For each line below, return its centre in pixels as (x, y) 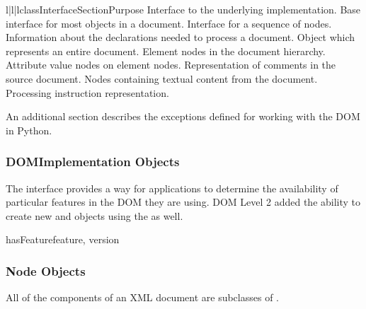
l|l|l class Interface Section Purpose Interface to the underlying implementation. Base (183, 9)
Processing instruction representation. (87, 92)
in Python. (29, 130)
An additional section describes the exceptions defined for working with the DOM (183, 116)
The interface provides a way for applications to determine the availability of (172, 188)
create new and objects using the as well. (95, 215)
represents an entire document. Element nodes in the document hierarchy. (166, 51)
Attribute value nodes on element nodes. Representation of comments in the (171, 65)
